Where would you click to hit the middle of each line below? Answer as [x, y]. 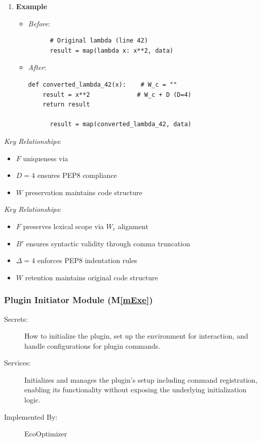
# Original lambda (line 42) [99, 41]
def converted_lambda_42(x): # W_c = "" [103, 84]
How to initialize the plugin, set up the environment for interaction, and [136, 336]
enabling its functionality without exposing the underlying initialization [136, 390]
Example [31, 6]
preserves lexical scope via [63, 226]
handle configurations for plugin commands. [92, 345]
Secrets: [16, 319]
